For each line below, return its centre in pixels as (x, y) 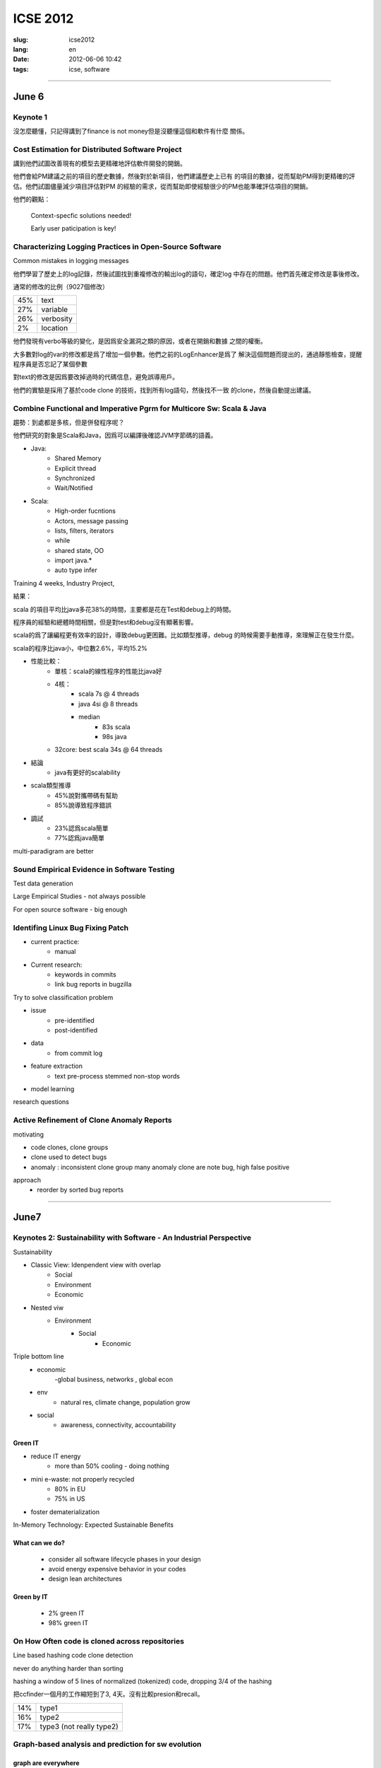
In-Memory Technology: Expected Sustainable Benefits (93, 1525)
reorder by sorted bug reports (80, 1190)
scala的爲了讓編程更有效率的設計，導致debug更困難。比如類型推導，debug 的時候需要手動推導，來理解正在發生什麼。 (185, 635)
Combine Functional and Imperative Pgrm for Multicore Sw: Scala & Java (140, 408)
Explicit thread (75, 468)
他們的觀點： (32, 199)
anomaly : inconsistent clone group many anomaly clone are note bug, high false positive (160, 1167)
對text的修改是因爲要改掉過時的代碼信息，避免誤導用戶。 (96, 377)
